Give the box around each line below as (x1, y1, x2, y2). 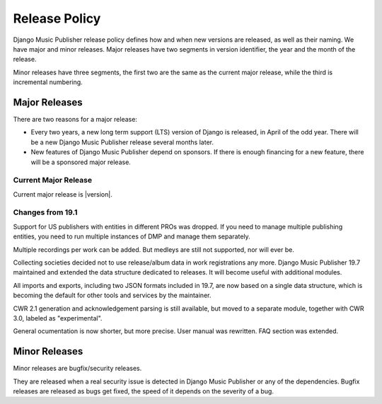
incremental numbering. (13, 78, 83, 86)
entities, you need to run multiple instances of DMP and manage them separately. (13, 232, 250, 241)
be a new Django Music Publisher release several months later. (30, 138, 214, 146)
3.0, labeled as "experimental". (13, 313, 103, 322)
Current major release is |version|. (13, 190, 112, 198)
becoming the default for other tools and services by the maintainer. (13, 291, 212, 300)
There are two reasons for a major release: (13, 115, 138, 124)
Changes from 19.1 (13, 207, 78, 217)
